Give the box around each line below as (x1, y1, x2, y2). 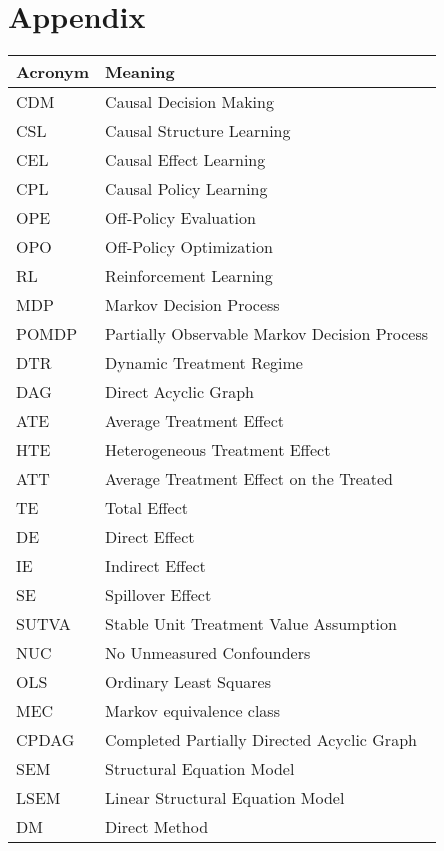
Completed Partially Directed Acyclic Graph (105, 728, 417, 752)
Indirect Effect (105, 554, 206, 578)
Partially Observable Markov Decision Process (105, 322, 429, 346)
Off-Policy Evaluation (105, 206, 256, 230)
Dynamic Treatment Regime (105, 351, 303, 375)
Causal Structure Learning (105, 119, 291, 143)
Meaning (105, 60, 175, 84)
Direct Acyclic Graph (105, 380, 254, 404)
